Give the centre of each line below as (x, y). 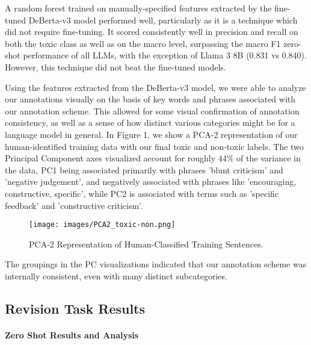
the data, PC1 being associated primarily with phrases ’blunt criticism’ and (144, 169)
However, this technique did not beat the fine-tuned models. (115, 67)
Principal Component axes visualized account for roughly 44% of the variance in (153, 158)
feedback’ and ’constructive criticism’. (74, 205)
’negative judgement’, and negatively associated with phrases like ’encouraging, (151, 182)
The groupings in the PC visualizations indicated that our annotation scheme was (156, 264)
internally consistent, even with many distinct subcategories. (116, 275)
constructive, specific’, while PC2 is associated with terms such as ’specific (142, 193)
